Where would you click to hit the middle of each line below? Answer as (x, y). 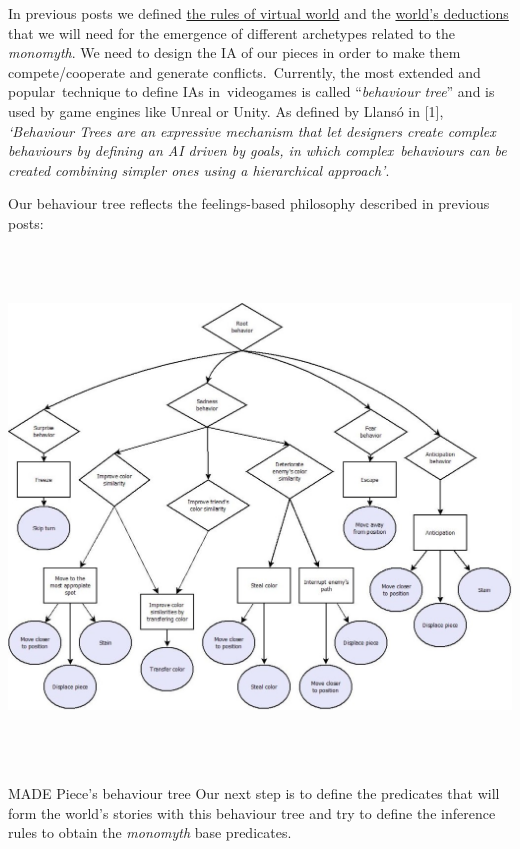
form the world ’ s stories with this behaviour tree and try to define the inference (252, 812)
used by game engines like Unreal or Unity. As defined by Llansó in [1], (226, 110)
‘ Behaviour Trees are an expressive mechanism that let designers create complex (252, 130)
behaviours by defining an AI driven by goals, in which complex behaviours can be (257, 150)
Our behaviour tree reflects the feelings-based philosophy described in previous (249, 203)
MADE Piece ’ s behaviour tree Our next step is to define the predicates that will (254, 792)
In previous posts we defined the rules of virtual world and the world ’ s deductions (258, 13)
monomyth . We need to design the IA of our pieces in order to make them (234, 52)
